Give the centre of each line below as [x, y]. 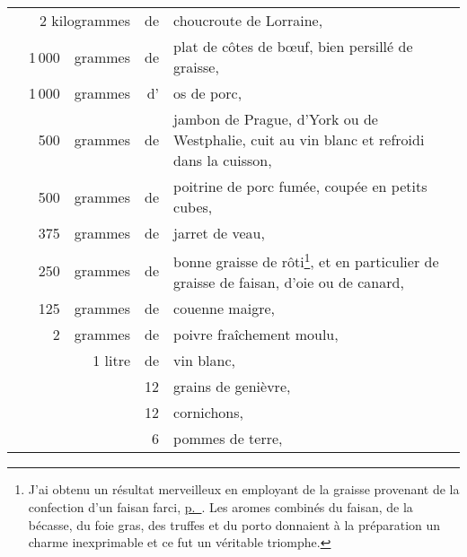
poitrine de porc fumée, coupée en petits [300, 186]
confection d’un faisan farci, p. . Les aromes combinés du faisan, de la [220, 506]
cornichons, [208, 413]
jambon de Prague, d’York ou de [276, 119]
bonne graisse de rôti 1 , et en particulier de [306, 261]
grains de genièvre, [232, 387]
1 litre [112, 361]
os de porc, [208, 93]
